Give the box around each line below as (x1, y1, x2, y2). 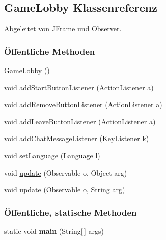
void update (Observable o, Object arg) (4, 167, 127, 178)
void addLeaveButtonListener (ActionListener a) (4, 116, 156, 126)
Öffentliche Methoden (4, 45, 95, 57)
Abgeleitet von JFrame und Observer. (4, 23, 122, 34)
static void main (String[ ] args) (4, 225, 104, 236)
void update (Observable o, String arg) (4, 184, 125, 195)
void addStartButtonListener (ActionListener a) (4, 82, 154, 92)
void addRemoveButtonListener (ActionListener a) (4, 99, 162, 110)
